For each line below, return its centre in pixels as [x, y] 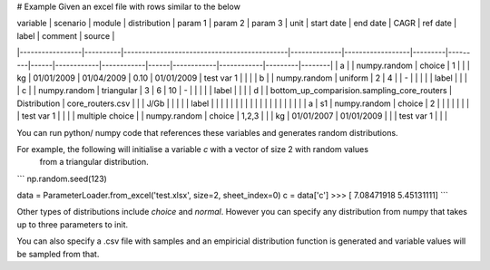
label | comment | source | [66, 35]
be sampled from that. [58, 254]
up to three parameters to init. [73, 224]
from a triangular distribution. [94, 162]
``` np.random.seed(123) [62, 178]
